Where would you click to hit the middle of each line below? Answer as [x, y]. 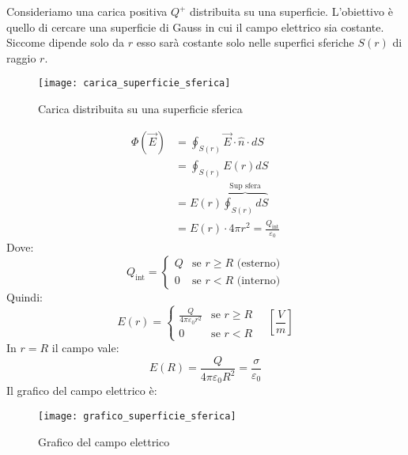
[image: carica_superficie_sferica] [134, 83]
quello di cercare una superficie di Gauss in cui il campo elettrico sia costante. [195, 27]
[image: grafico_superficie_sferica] [137, 417]
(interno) [259, 281]
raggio [21, 57]
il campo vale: [85, 348]
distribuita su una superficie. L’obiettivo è [291, 11]
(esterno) [259, 264]
